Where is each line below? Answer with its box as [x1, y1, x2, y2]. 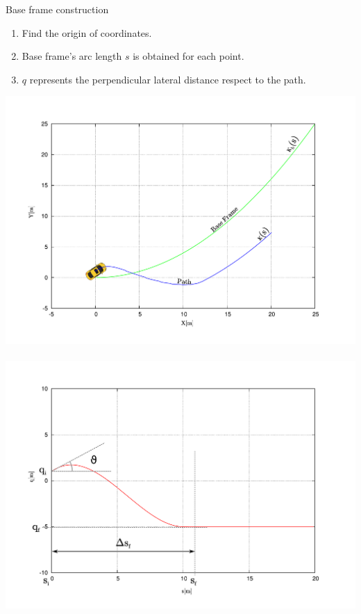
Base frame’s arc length [22, 49, 122, 63]
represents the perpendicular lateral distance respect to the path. [29, 72, 306, 86]
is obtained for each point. [133, 49, 244, 63]
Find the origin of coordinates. [22, 25, 152, 40]
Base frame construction [6, 2, 109, 16]
